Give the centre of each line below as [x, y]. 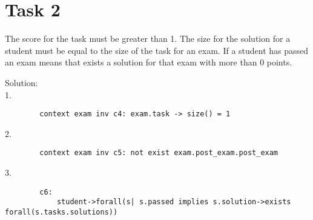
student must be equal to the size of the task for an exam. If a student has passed [157, 50]
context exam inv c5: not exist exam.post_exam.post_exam [159, 153]
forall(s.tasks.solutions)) [61, 212]
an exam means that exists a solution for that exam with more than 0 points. [149, 62]
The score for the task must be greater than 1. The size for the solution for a [148, 38]
